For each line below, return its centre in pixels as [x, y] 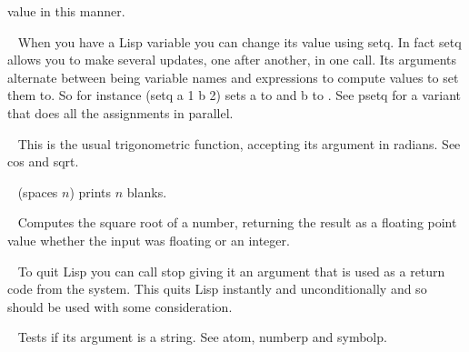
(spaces [38, 191]
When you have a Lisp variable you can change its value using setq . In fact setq [239, 41]
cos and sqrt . [43, 161]
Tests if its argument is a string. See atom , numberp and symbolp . [202, 337]
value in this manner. [66, 11]
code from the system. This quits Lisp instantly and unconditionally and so [217, 289]
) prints [90, 191]
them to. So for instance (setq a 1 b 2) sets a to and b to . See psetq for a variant [234, 95]
